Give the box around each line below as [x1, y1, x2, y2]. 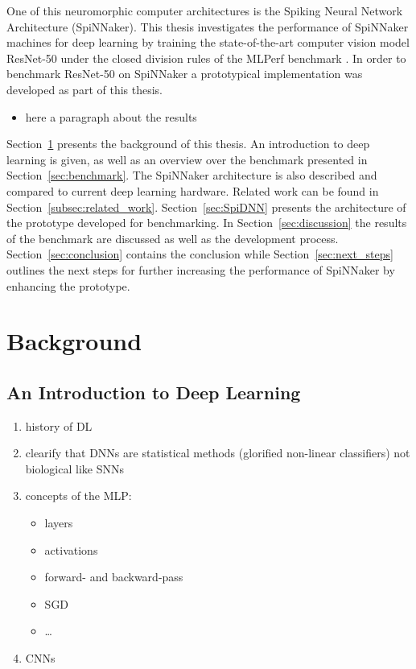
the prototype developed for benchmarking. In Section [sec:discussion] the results [6, 214, 407, 231]
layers [44, 514, 73, 531]
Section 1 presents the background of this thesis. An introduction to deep [6, 135, 370, 152]
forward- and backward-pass [44, 568, 183, 585]
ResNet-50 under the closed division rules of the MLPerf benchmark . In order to [6, 49, 406, 66]
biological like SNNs [25, 460, 124, 477]
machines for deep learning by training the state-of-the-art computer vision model [6, 34, 410, 51]
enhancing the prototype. [6, 277, 130, 294]
